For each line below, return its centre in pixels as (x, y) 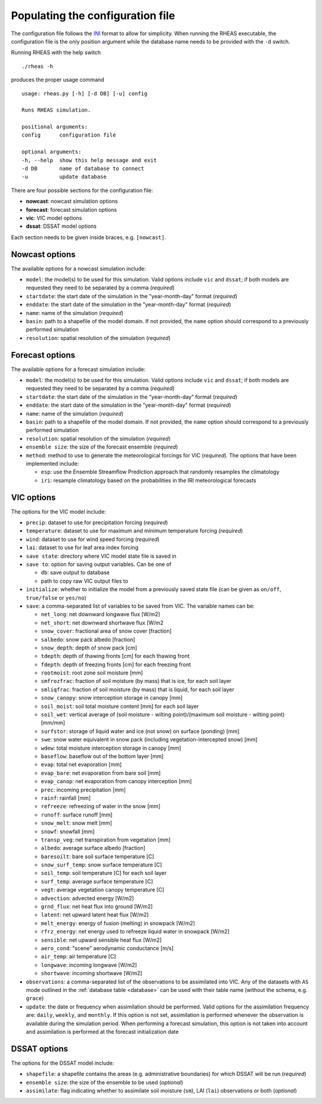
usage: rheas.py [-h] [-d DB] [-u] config (85, 93)
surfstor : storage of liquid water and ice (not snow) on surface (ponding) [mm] (140, 731)
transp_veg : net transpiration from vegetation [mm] (106, 839)
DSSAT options (40, 1049)
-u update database (64, 177)
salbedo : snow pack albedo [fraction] (88, 639)
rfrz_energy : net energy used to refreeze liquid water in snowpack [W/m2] (135, 932)
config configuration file (69, 135)
